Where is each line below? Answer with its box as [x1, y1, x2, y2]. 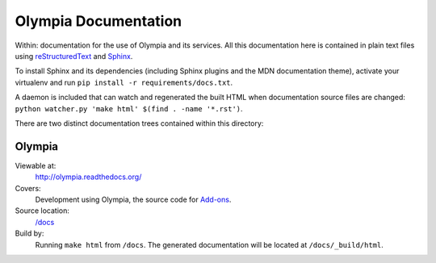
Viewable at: [15, 161, 57, 170]
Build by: [15, 228, 44, 238]
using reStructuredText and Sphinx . [15, 51, 133, 61]
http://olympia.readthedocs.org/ [35, 172, 142, 182]
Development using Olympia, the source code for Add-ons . [35, 194, 232, 204]
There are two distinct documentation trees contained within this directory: [15, 118, 264, 128]
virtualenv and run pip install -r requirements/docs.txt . [15, 77, 233, 87]
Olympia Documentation [15, 12, 182, 30]
